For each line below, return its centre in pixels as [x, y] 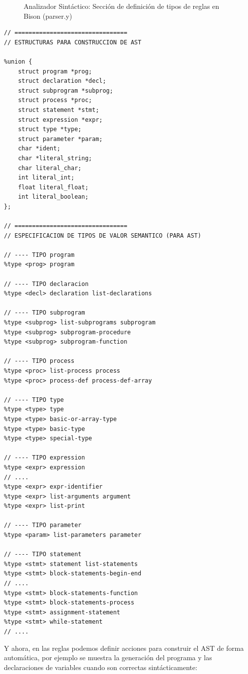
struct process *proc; [55, 100]
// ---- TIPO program [39, 255]
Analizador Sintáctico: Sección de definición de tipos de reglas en [122, 6]
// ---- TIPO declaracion [46, 284]
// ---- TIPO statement [43, 554]
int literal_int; [46, 178]
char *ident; [39, 149]
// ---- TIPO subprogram [45, 313]
